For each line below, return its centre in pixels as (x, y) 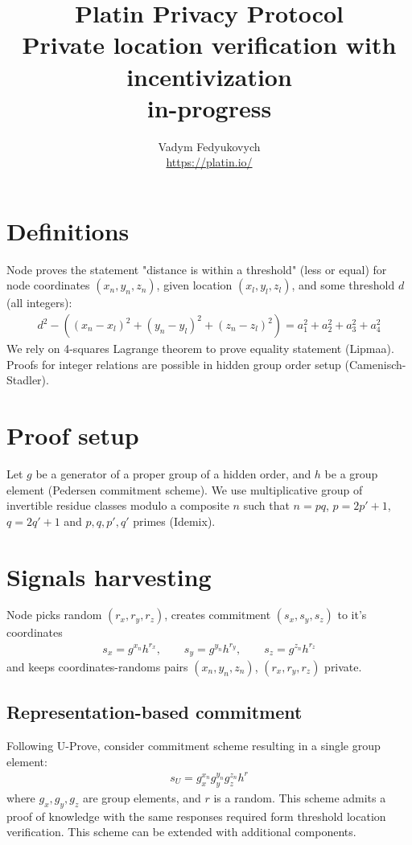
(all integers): (39, 303)
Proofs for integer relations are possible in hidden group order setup (174, 364)
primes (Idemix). (174, 521)
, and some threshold (343, 285)
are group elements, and (142, 797)
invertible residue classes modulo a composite (118, 505)
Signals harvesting (109, 576)
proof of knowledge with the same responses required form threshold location (196, 816)
